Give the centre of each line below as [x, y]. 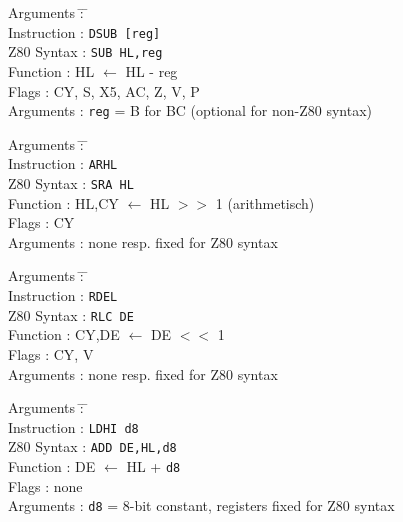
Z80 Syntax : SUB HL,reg [85, 51]
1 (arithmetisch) [265, 202]
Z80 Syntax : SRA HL [71, 183]
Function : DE [52, 466]
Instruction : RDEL [63, 295]
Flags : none [45, 485]
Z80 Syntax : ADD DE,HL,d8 [92, 446]
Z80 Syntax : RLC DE [71, 314]
